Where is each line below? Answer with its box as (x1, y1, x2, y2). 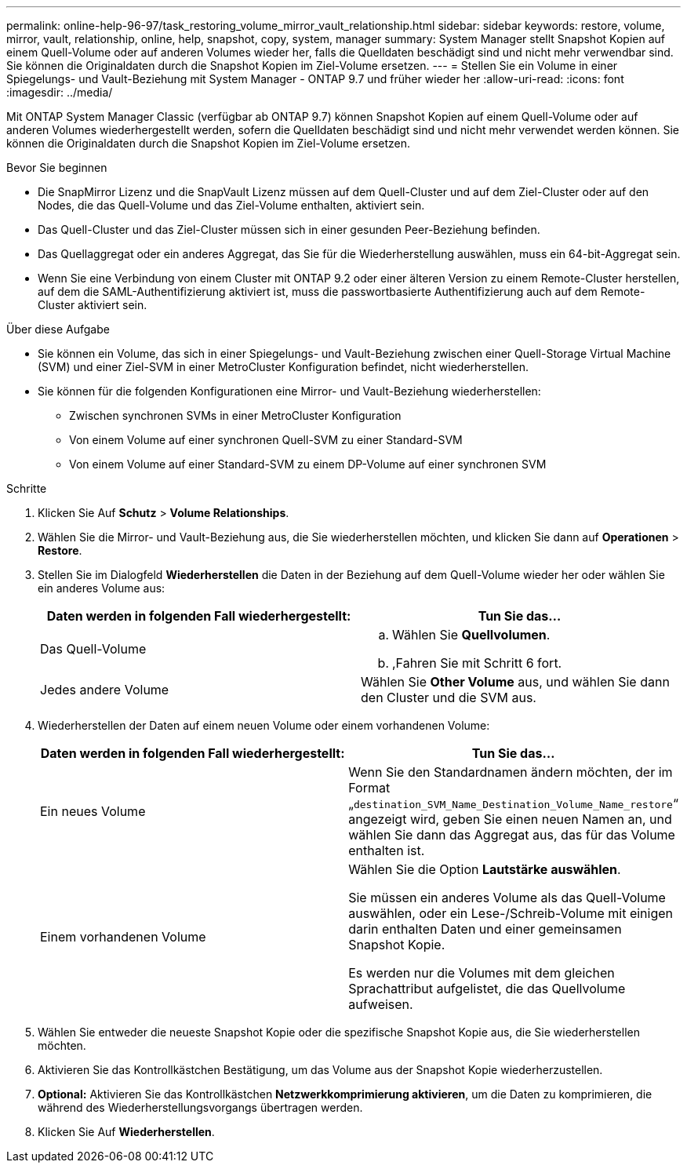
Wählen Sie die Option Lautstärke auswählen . (348, 861, 621, 877)
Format (348, 780, 391, 796)
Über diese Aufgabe (6, 322, 110, 336)
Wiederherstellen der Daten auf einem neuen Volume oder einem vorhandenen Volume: (38, 719, 490, 732)
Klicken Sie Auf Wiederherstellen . (38, 1125, 215, 1138)
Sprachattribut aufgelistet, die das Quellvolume (348, 981, 626, 996)
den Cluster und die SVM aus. (361, 690, 536, 705)
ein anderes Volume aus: (38, 581, 165, 595)
